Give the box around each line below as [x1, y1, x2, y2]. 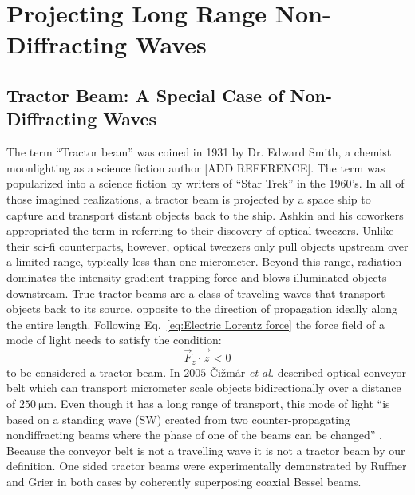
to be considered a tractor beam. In [6, 363, 180, 380]
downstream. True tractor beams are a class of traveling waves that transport [6, 284, 385, 301]
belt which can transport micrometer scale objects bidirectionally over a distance [6, 379, 401, 396]
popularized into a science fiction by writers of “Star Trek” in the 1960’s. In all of [6, 175, 405, 192]
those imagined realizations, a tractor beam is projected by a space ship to [6, 190, 371, 207]
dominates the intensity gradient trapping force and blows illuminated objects [6, 268, 387, 285]
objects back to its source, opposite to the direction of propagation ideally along [6, 300, 398, 317]
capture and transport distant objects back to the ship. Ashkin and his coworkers [6, 206, 404, 223]
